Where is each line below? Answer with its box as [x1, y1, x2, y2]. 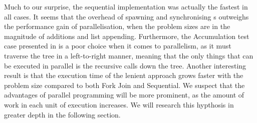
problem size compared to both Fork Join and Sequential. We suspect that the [4, 79, 245, 90]
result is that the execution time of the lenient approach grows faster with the [4, 70, 243, 80]
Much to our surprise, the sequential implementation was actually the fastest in [4, 1, 248, 11]
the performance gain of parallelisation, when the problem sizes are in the [4, 21, 230, 31]
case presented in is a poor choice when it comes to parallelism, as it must [4, 40, 231, 51]
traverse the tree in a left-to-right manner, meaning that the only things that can [4, 50, 253, 60]
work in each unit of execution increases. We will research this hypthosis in [4, 99, 234, 109]
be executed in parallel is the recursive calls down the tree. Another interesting [4, 60, 246, 70]
